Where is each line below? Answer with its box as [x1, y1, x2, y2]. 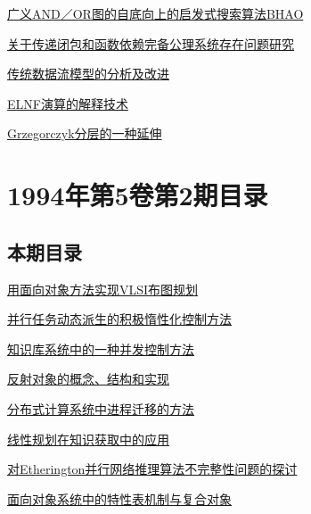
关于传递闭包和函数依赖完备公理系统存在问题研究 [7, 34, 294, 53]
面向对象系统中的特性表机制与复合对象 [7, 489, 232, 508]
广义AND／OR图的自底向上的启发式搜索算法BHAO [7, 4, 304, 22]
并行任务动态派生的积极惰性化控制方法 [7, 310, 232, 328]
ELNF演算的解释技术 [7, 94, 128, 112]
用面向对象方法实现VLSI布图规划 [7, 279, 199, 298]
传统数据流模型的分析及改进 [7, 64, 169, 83]
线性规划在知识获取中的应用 [7, 429, 169, 448]
